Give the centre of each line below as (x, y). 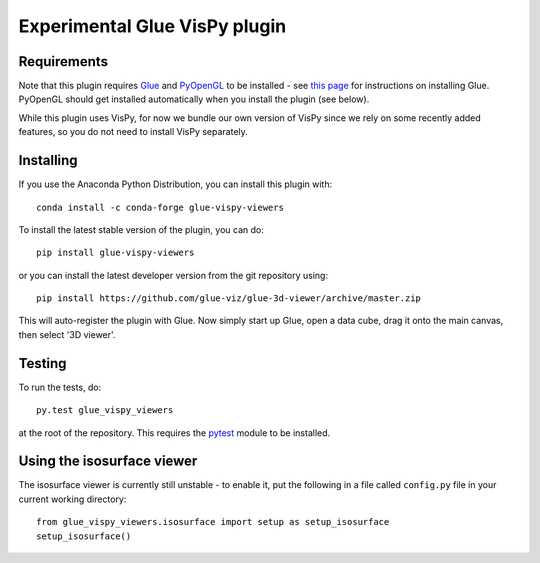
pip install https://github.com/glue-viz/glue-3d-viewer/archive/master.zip (229, 298)
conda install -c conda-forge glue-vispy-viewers (160, 207)
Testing (42, 363)
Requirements (63, 61)
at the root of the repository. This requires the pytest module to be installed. (174, 432)
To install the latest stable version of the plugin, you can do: (141, 229)
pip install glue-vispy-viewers (115, 253)
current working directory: (72, 499)
